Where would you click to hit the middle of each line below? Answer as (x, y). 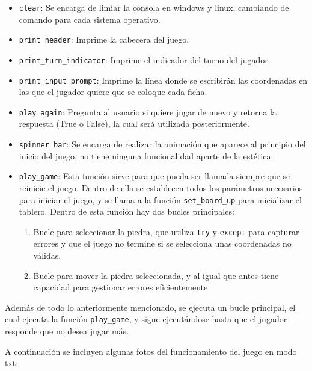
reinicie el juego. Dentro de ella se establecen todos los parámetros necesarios (161, 187)
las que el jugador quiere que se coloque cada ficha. (113, 92)
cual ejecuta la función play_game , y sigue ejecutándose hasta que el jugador (146, 319)
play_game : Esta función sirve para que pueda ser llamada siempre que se (154, 176)
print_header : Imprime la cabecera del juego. (104, 39)
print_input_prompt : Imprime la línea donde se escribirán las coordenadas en (163, 80)
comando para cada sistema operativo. (90, 19)
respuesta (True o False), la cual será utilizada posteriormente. (134, 124)
